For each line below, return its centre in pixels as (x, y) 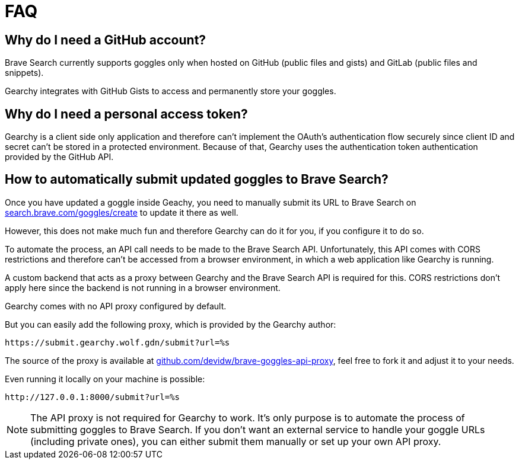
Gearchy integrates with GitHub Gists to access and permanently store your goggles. (171, 91)
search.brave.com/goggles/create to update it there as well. (122, 212)
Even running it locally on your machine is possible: (105, 379)
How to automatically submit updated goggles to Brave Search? (197, 180)
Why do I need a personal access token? (126, 114)
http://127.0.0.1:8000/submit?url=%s (93, 397)
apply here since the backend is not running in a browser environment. (143, 287)
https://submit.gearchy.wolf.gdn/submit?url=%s (117, 342)
